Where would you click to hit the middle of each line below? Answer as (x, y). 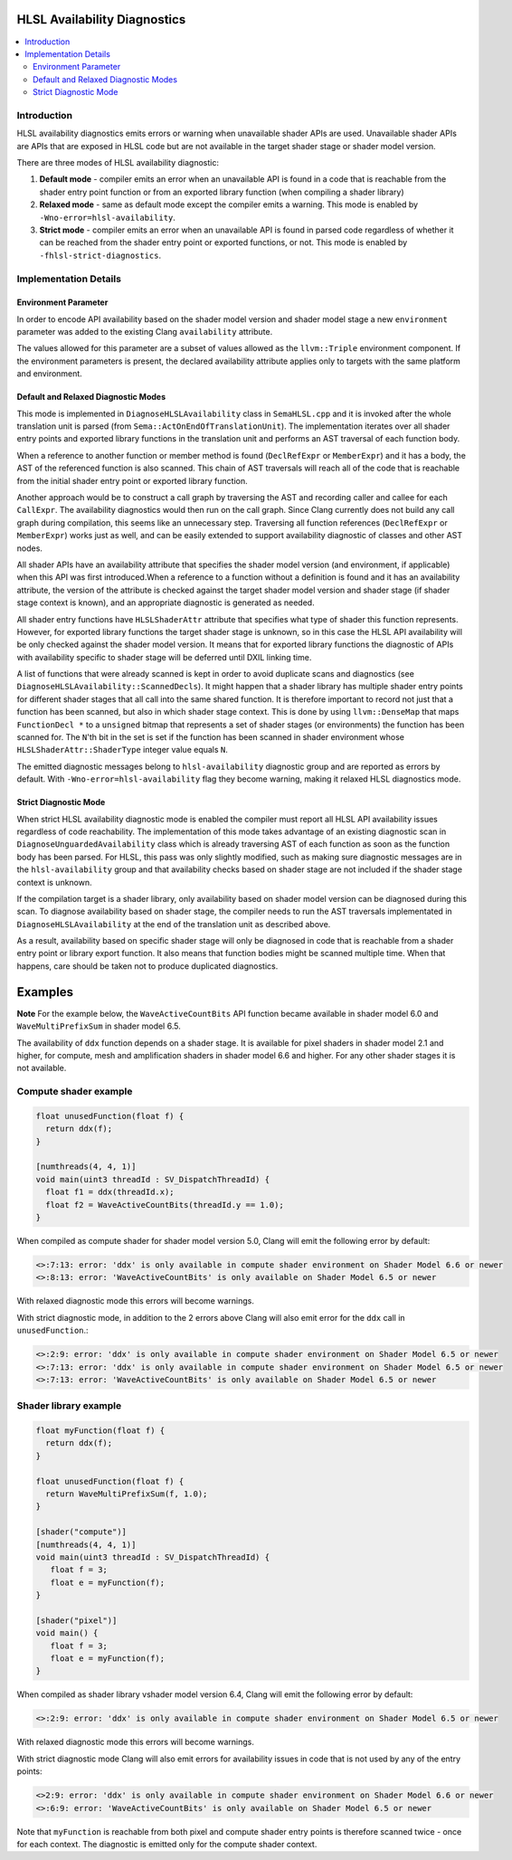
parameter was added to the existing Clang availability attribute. (145, 332)
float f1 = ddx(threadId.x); (110, 1192)
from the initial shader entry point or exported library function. (132, 480)
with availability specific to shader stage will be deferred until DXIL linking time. (164, 657)
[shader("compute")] (81, 1532)
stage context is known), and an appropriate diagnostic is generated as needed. (166, 603)
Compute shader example (75, 1092)
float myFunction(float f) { (100, 1431)
